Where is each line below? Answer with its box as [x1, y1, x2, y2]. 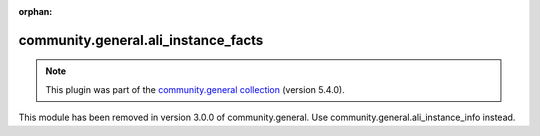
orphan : [18, 6, 53, 17]
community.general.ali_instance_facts [18, 31, 264, 49]
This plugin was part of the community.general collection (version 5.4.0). [45, 83, 345, 95]
